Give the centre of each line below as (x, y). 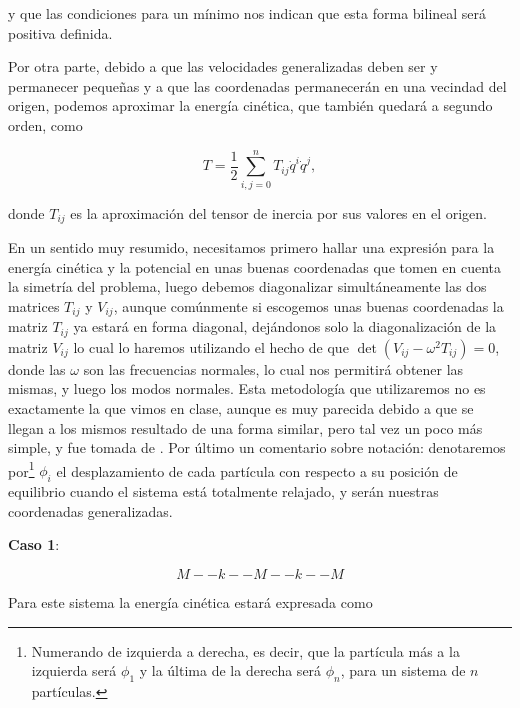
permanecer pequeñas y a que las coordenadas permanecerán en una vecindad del (257, 85)
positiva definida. (60, 32)
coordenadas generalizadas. (90, 510)
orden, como (45, 124)
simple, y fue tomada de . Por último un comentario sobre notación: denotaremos (257, 447)
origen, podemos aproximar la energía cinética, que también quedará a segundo (250, 105)
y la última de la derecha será (230, 670)
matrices (34, 305)
